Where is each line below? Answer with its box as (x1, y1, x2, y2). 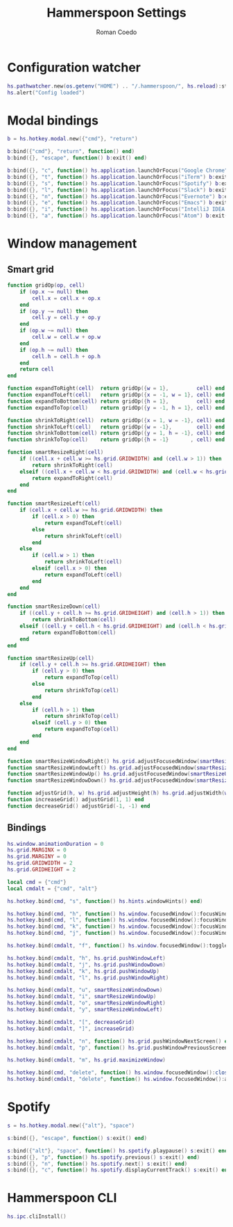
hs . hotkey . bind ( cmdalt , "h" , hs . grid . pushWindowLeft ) (7, 954, 166, 961)
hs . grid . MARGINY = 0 (7, 853, 67, 860)
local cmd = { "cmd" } (7, 879, 67, 885)
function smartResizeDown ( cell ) (7, 603, 101, 610)
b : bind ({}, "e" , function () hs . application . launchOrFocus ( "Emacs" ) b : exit (7, 200, 228, 207)
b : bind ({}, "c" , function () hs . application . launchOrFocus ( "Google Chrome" (7, 167, 228, 174)
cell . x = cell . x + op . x (32, 294, 101, 302)
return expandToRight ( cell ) (32, 474, 113, 481)
